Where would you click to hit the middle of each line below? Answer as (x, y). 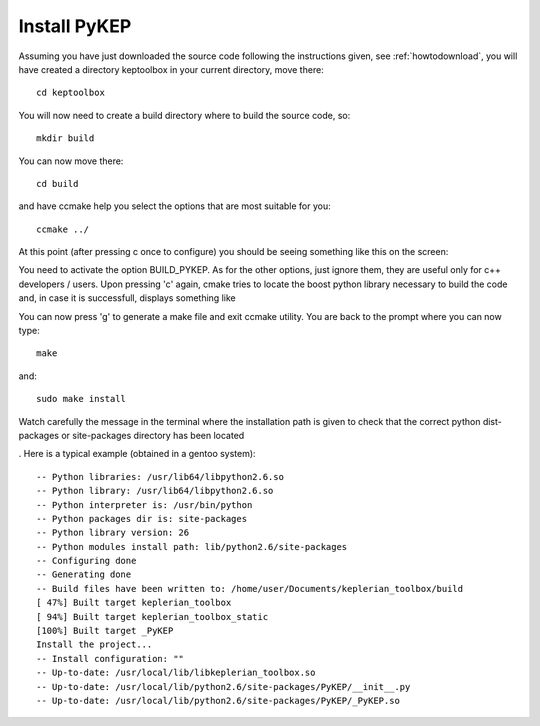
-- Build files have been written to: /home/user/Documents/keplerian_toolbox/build (250, 588)
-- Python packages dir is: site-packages (142, 518)
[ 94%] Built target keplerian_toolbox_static (152, 616)
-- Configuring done (86, 561)
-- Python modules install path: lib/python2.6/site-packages (192, 546)
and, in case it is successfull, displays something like (127, 298)
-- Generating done (84, 574)
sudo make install (81, 399)
